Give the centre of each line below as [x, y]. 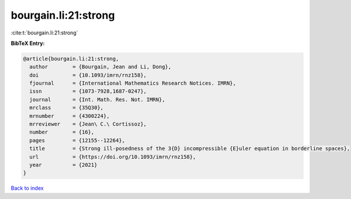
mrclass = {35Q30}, [66, 108]
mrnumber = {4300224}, [70, 116]
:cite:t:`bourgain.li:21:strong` [44, 33]
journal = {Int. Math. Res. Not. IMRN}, [97, 99]
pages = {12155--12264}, [77, 140]
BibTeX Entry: [28, 43]
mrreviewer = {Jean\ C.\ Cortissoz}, [88, 124]
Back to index [27, 188]
